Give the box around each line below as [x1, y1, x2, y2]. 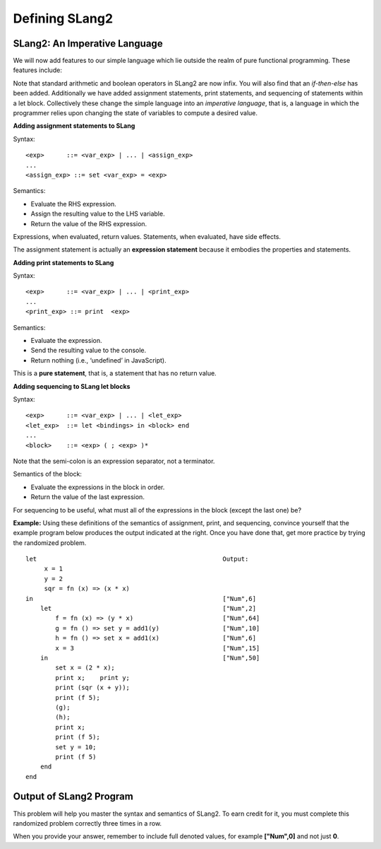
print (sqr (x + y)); [55, 684, 131, 692]
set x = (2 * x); [55, 664, 116, 672]
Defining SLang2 [13, 11, 113, 26]
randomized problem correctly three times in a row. [13, 819, 162, 827]
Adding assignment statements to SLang [13, 122, 135, 130]
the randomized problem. [13, 538, 87, 547]
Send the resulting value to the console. [30, 346, 147, 355]
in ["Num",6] [25, 595, 257, 602]
